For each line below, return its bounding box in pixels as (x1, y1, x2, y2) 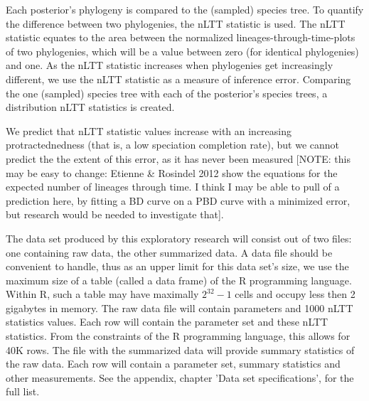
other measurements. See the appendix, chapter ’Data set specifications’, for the (6, 370, 354, 385)
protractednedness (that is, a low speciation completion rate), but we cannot (6, 137, 340, 152)
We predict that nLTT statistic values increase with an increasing (6, 123, 292, 138)
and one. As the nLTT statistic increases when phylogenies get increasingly (6, 58, 333, 73)
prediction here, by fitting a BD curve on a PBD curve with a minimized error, (6, 193, 351, 208)
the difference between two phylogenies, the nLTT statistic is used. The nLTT (6, 16, 346, 31)
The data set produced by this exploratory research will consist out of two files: (6, 230, 352, 245)
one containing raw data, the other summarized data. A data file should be (6, 245, 333, 260)
